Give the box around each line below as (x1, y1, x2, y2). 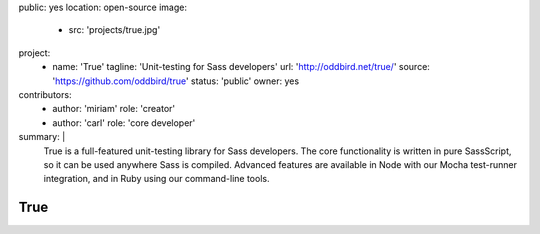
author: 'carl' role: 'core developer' (52, 116, 196, 129)
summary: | (18, 131, 66, 143)
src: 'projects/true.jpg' (68, 24, 161, 36)
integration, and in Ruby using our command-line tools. (43, 173, 270, 185)
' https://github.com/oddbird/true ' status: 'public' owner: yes (52, 75, 300, 87)
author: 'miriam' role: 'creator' (52, 103, 175, 115)
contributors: (18, 88, 72, 100)
